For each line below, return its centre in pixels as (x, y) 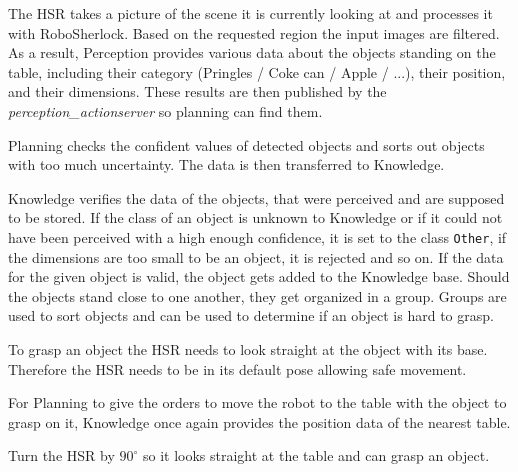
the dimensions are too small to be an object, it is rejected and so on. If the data (256, 256)
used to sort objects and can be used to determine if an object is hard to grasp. (251, 315)
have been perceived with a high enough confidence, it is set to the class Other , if (257, 236)
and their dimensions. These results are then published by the (197, 91)
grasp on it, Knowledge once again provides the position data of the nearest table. (259, 421)
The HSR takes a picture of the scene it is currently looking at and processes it (250, 13)
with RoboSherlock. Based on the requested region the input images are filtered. (254, 32)
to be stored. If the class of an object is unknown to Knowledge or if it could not (255, 217)
